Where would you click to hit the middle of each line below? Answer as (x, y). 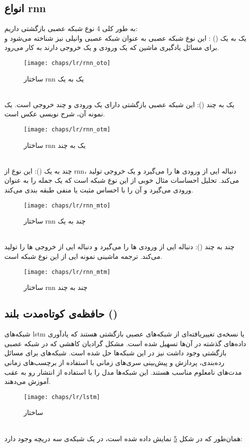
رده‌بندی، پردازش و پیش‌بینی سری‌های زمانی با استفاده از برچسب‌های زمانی (115, 362)
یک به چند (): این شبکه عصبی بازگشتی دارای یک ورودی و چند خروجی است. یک (119, 104)
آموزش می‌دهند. (28, 381)
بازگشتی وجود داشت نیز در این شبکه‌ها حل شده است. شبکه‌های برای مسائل (116, 353)
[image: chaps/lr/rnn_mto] (67, 205)
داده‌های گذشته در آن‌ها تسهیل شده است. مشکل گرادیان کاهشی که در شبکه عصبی (125, 343)
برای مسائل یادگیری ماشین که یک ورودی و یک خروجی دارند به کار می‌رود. (112, 47)
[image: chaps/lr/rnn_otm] (67, 130)
